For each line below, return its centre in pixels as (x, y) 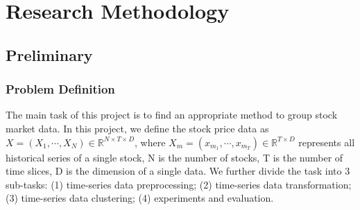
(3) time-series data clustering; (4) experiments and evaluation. (140, 198)
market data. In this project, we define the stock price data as (137, 128)
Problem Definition (60, 89)
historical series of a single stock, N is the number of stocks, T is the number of (174, 157)
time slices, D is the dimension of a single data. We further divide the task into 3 (178, 171)
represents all (327, 142)
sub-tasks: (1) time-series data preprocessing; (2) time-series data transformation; (179, 184)
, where (150, 142)
